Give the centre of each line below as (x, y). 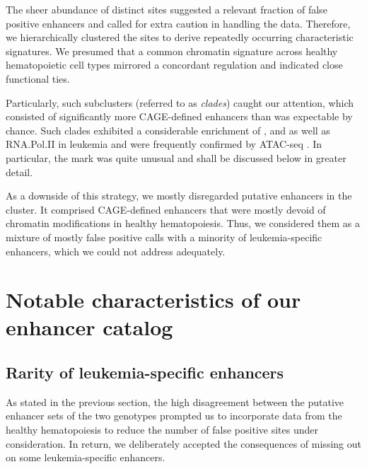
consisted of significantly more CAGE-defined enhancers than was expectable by (179, 116)
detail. (19, 172)
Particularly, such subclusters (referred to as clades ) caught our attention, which (180, 102)
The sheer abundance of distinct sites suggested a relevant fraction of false (167, 9)
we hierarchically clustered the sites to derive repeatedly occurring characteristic (180, 37)
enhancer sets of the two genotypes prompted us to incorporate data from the (174, 416)
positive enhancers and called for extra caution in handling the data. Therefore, (178, 23)
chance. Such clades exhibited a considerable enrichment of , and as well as (168, 130)
